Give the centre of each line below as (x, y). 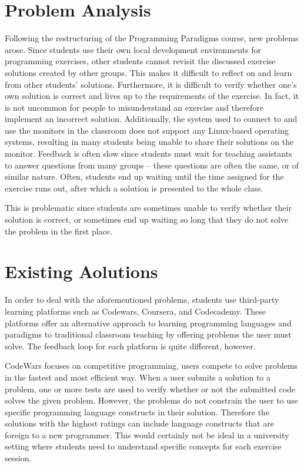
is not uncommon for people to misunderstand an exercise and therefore (134, 107)
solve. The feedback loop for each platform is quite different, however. (130, 346)
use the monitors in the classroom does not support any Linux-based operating (147, 130)
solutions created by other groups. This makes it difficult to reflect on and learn (148, 72)
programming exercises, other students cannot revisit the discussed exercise (140, 61)
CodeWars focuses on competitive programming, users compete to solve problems (151, 366)
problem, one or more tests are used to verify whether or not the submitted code (150, 389)
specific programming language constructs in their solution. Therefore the (137, 412)
